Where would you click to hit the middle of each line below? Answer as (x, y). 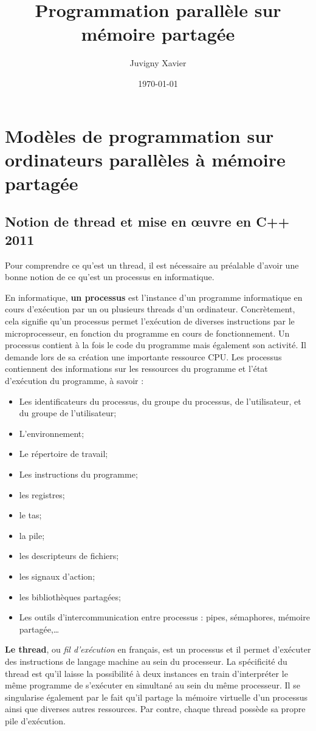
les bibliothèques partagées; (70, 596)
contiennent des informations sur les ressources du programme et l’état (136, 369)
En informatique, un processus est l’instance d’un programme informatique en (154, 297)
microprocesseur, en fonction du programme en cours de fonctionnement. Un (147, 333)
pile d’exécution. (35, 720)
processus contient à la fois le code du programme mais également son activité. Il (156, 345)
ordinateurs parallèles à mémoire (145, 159)
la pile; (32, 535)
